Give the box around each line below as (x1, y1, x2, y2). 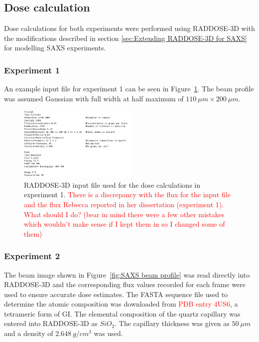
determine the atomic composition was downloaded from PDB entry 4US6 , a (4, 299, 238, 309)
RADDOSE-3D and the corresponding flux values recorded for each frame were (4, 279, 246, 290)
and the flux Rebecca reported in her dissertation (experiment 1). (24, 199, 224, 209)
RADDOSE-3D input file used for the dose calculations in (24, 179, 200, 190)
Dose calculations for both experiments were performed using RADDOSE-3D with (4, 23, 255, 33)
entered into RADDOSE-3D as (4, 318, 98, 329)
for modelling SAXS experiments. (4, 42, 106, 53)
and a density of (4, 328, 53, 339)
